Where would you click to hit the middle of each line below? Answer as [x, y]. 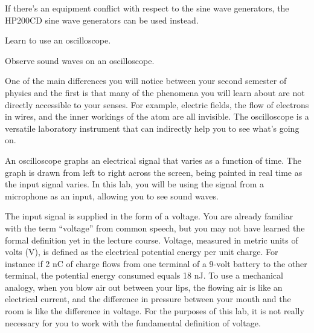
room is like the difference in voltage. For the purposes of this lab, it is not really [155, 311]
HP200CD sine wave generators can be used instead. [102, 20]
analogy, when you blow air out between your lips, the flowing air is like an [144, 287]
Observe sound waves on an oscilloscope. [80, 60]
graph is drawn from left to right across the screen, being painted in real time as [154, 172]
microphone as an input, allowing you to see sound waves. [112, 196]
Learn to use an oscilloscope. [58, 40]
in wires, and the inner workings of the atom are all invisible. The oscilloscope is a [157, 116]
